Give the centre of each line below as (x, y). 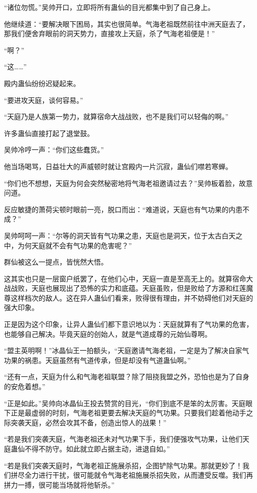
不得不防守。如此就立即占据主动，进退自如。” (97, 448)
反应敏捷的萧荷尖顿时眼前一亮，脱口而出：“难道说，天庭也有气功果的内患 (123, 209)
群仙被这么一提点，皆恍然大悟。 (56, 262)
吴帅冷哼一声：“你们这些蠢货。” (54, 150)
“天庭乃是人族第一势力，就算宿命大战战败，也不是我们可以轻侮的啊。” (116, 116)
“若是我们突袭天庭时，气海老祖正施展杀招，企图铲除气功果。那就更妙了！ (123, 465)
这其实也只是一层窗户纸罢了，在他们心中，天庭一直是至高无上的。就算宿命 (125, 278)
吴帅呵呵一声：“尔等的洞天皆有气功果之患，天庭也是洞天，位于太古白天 (120, 235)
